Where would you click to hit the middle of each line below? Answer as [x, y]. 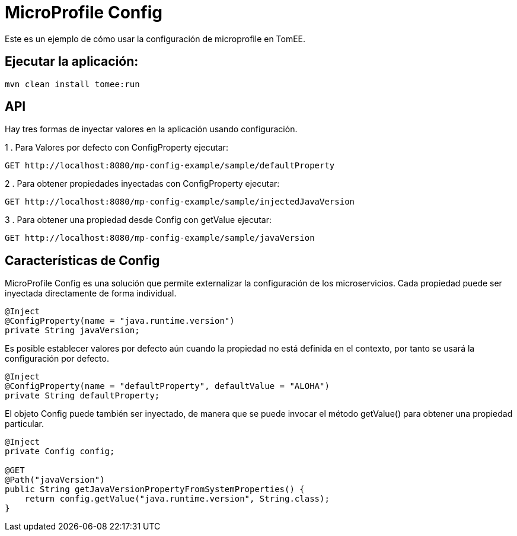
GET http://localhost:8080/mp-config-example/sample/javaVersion [160, 238]
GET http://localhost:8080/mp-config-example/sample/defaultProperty [170, 166]
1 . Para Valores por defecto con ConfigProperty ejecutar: [117, 148]
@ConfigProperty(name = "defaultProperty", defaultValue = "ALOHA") [167, 386]
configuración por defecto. [57, 359]
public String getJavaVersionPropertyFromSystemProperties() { [155, 489]
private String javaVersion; [72, 331]
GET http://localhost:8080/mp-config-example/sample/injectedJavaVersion [180, 202]
